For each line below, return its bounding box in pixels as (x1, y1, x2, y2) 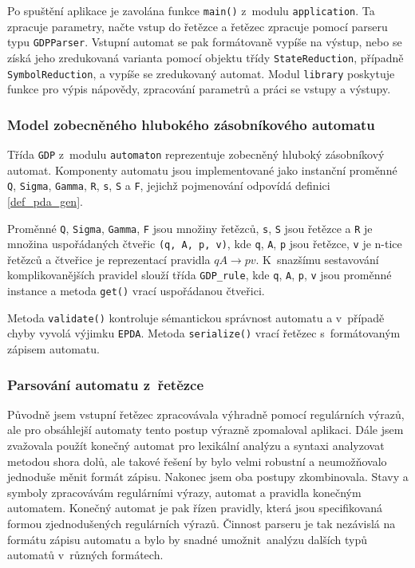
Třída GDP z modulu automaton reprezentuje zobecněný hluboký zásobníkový (7, 146, 385, 163)
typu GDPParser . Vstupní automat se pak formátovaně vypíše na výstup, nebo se (7, 34, 402, 50)
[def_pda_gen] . (7, 192, 83, 209)
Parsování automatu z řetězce (7, 374, 204, 394)
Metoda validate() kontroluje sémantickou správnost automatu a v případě (7, 309, 385, 325)
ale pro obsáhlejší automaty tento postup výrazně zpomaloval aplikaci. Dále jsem (7, 421, 404, 438)
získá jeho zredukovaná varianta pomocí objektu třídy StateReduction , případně (7, 49, 404, 65)
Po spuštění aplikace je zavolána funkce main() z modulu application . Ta (7, 2, 375, 18)
